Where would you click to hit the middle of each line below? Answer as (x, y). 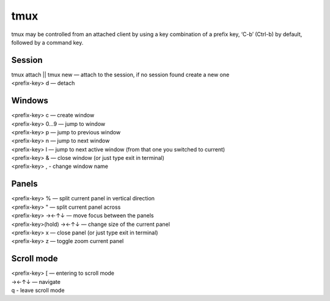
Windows (30, 101)
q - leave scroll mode (38, 291)
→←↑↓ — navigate (36, 281)
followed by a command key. (47, 42)
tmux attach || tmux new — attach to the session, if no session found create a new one (120, 74)
